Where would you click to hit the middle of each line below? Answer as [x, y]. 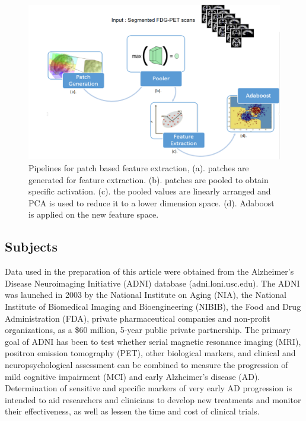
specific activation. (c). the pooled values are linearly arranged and [150, 191]
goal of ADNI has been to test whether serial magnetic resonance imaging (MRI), [153, 341]
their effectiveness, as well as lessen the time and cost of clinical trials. [132, 411]
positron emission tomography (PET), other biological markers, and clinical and [150, 353]
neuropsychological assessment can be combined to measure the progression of [146, 364]
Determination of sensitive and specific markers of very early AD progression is [149, 388]
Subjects [31, 246]
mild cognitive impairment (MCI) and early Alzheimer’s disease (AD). [133, 376]
